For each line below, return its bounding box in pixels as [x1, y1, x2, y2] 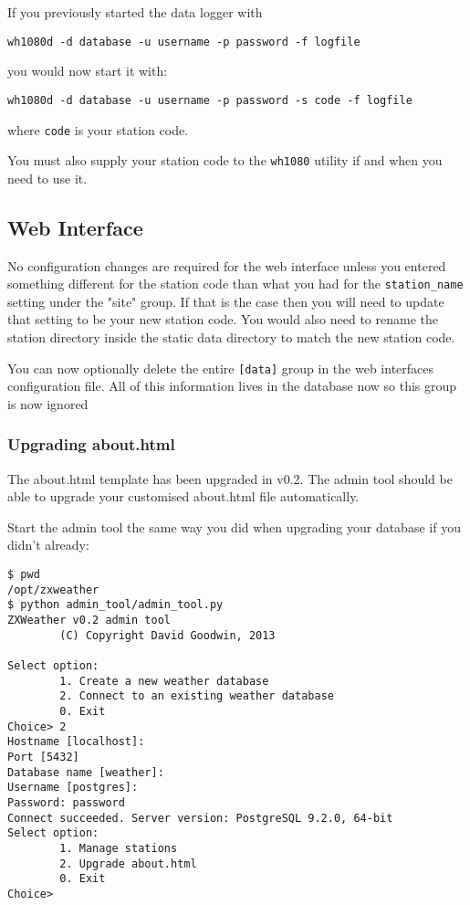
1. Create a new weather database [59, 674, 269, 688]
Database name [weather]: [7, 765, 164, 779]
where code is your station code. [7, 120, 189, 139]
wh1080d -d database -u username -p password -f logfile [7, 35, 360, 48]
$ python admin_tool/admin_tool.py [7, 598, 224, 612]
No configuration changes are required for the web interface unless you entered [7, 256, 446, 275]
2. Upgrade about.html [59, 857, 197, 870]
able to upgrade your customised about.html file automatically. [7, 487, 360, 506]
